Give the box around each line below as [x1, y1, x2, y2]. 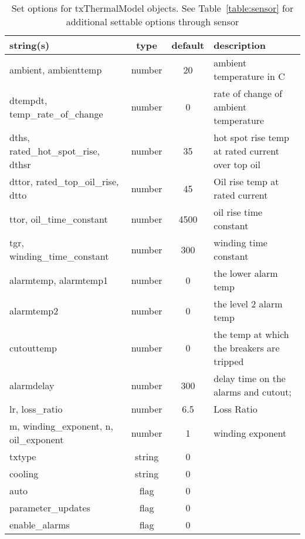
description [213, 38, 266, 52]
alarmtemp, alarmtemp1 [9, 273, 109, 287]
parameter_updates [9, 501, 90, 514]
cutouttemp [9, 341, 57, 354]
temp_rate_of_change [9, 106, 103, 120]
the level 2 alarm [213, 297, 283, 310]
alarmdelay [9, 378, 55, 392]
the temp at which [213, 327, 289, 341]
